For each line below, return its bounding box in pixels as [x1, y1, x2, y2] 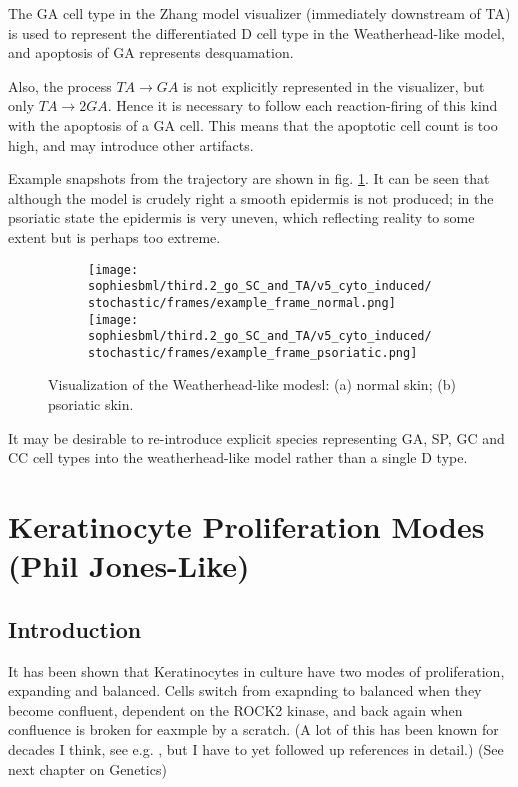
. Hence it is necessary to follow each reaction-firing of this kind [107, 95, 498, 116]
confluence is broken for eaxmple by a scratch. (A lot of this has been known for [8, 719, 499, 740]
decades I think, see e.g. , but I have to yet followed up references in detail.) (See [8, 738, 504, 759]
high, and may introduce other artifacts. [8, 134, 254, 155]
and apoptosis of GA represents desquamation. [8, 42, 294, 63]
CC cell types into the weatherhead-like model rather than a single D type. [8, 447, 468, 468]
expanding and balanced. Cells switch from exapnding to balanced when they [8, 680, 482, 701]
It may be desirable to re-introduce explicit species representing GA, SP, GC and [8, 427, 505, 448]
